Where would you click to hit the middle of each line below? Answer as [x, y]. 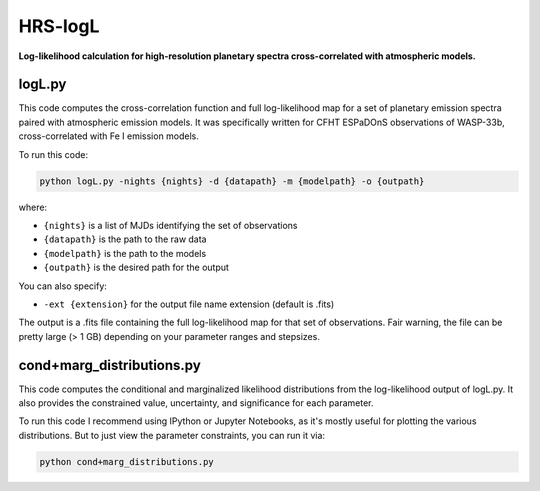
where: [33, 207]
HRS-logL [59, 26]
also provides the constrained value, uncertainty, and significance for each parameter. [196, 403]
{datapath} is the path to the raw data [125, 239]
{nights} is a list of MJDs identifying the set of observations [171, 225]
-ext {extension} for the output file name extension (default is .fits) [189, 304]
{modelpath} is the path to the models [125, 253]
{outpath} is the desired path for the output [136, 267]
